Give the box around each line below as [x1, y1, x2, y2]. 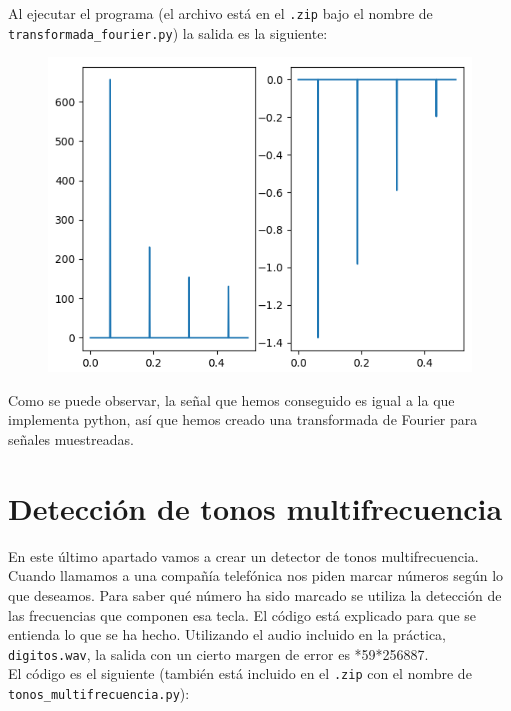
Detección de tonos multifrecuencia [8, 487, 503, 528]
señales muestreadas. [8, 429, 134, 450]
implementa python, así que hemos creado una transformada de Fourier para [8, 409, 478, 430]
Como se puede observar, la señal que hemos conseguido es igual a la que [8, 389, 455, 410]
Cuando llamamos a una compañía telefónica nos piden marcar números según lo [8, 565, 504, 586]
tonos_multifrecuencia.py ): [8, 683, 190, 704]
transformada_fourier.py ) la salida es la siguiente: [8, 22, 328, 43]
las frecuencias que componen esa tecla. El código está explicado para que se [8, 604, 477, 625]
